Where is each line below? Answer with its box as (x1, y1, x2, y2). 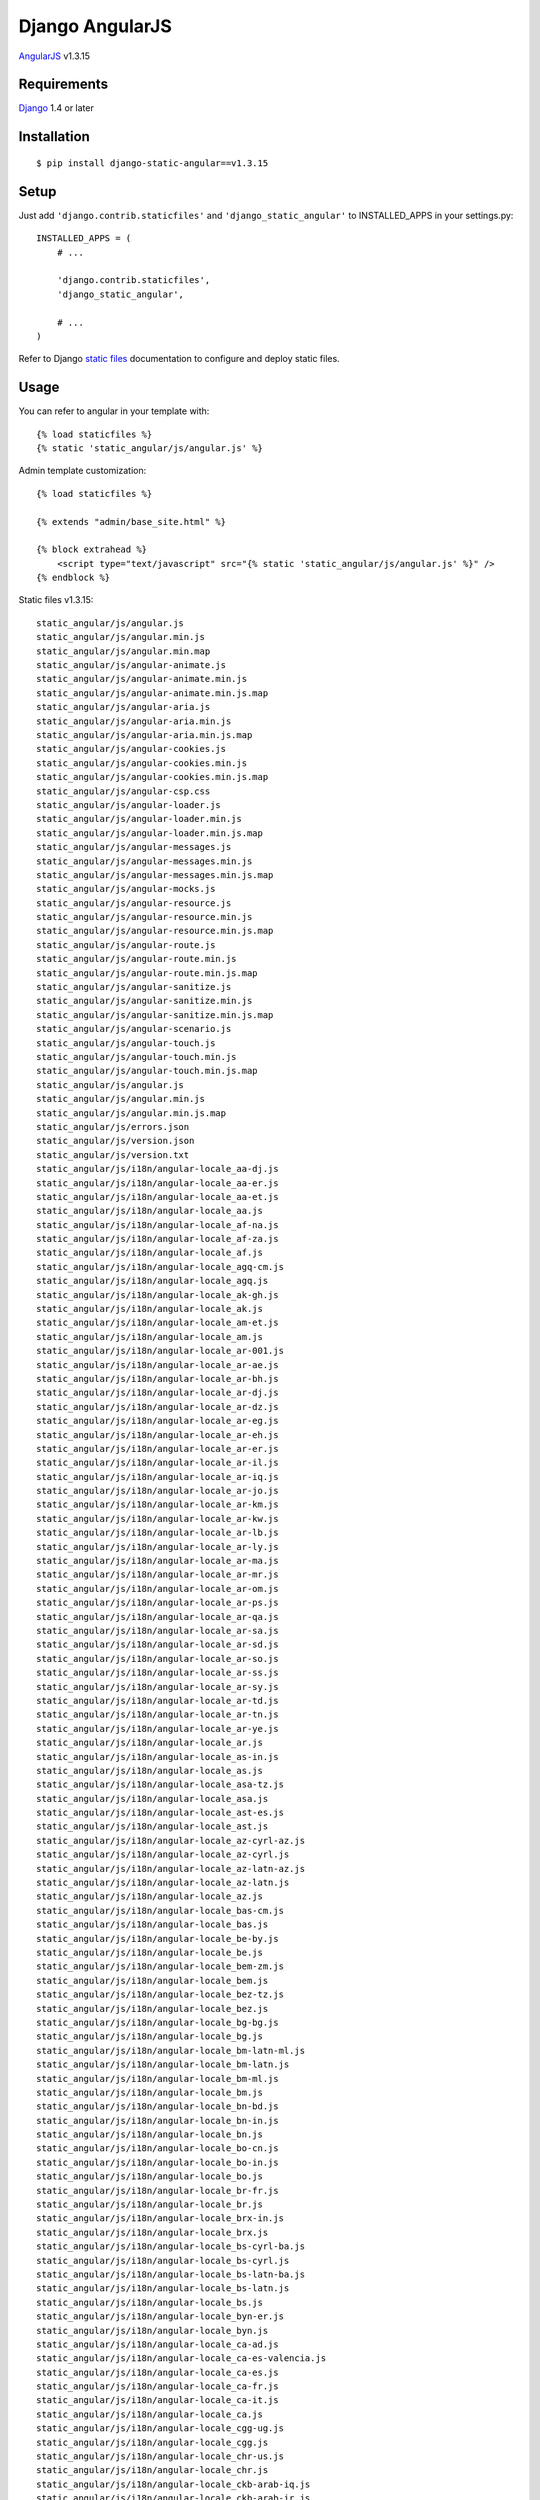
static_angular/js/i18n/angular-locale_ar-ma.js (36, 1555, 279, 1567)
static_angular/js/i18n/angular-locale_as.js (36, 1765, 264, 1776)
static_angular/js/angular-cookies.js (36, 743, 227, 755)
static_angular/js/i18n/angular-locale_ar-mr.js (36, 1569, 279, 1580)
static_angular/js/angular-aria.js (36, 701, 211, 713)
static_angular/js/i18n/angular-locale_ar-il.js (36, 1457, 279, 1469)
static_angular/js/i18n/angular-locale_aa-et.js (36, 1191, 279, 1202)
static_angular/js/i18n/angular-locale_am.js (36, 1331, 264, 1342)
